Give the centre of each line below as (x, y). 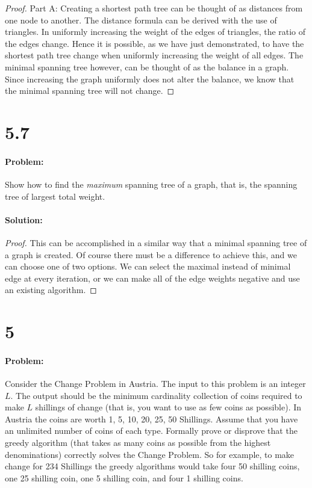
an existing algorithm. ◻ (51, 290)
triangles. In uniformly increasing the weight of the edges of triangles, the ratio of (155, 32)
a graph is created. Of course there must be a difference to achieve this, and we (151, 254)
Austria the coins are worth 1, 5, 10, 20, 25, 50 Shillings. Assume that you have (151, 419)
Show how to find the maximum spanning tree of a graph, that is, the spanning (151, 184)
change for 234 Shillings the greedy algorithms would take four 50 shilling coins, (152, 466)
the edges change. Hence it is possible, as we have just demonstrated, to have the (154, 43)
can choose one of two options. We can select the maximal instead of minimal (148, 266)
